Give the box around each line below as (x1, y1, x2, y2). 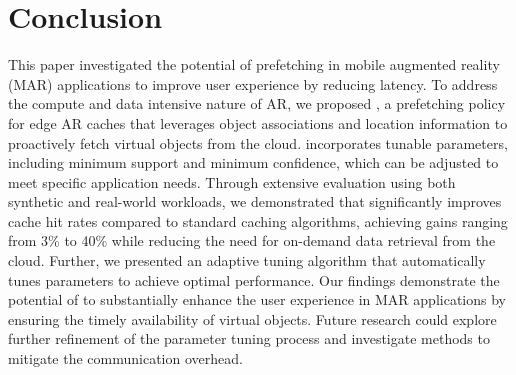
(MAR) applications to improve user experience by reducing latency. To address (8, 73, 498, 94)
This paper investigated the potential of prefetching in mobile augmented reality (8, 54, 500, 75)
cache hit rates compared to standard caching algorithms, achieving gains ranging (8, 210, 508, 231)
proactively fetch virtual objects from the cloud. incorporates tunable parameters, (8, 132, 508, 153)
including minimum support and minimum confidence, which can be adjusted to (8, 152, 499, 173)
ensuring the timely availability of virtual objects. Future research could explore (8, 308, 497, 329)
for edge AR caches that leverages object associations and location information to (8, 112, 508, 133)
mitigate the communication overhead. (8, 348, 243, 369)
